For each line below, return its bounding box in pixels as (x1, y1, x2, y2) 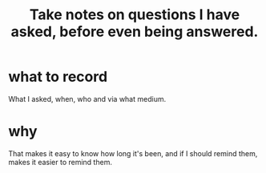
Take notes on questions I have (29, 6, 240, 24)
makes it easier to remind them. (8, 157, 112, 167)
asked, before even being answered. (10, 22, 259, 41)
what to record (8, 68, 108, 86)
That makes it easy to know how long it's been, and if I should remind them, (8, 148, 258, 158)
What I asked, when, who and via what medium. (8, 94, 167, 103)
